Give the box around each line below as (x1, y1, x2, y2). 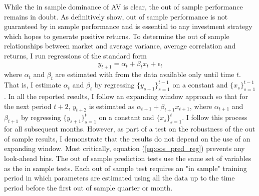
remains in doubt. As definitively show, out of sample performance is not (4, 11, 228, 21)
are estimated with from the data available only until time (55, 69, 234, 79)
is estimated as (89, 100, 135, 111)
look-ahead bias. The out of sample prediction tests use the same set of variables (4, 152, 251, 163)
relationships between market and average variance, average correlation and (4, 40, 236, 51)
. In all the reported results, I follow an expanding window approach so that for (4, 90, 248, 101)
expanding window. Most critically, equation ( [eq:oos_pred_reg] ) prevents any (4, 143, 245, 153)
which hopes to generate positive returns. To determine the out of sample (4, 30, 229, 41)
